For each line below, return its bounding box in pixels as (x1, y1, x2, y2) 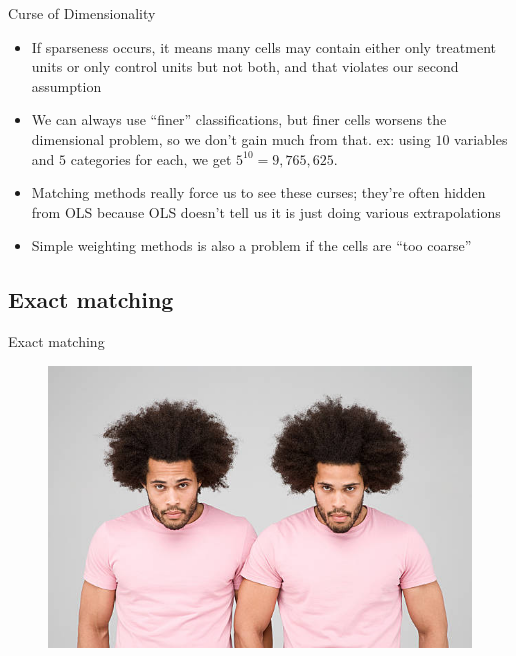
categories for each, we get (70, 148, 232, 169)
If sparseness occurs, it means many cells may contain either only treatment (31, 36, 496, 57)
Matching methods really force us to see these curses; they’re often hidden (31, 182, 486, 203)
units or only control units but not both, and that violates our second (31, 56, 459, 77)
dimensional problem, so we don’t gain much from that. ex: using (31, 128, 431, 149)
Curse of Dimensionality (8, 3, 156, 23)
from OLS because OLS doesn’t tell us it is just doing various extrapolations (31, 201, 501, 222)
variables (454, 128, 508, 149)
